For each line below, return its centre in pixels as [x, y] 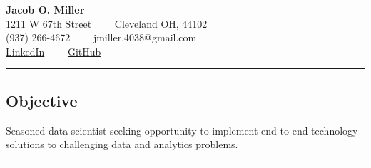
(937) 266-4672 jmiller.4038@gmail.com [101, 37]
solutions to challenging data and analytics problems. [122, 144]
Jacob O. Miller [45, 9]
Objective [42, 100]
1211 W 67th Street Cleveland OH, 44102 [107, 23]
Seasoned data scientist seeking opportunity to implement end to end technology [182, 130]
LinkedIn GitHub [54, 51]
